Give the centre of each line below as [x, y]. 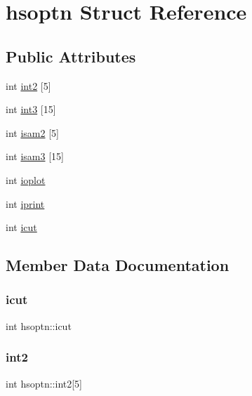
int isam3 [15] [35, 156]
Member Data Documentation [118, 265]
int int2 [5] [28, 85]
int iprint [25, 203]
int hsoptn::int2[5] [44, 383]
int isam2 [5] [32, 132]
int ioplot [26, 179]
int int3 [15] [31, 109]
